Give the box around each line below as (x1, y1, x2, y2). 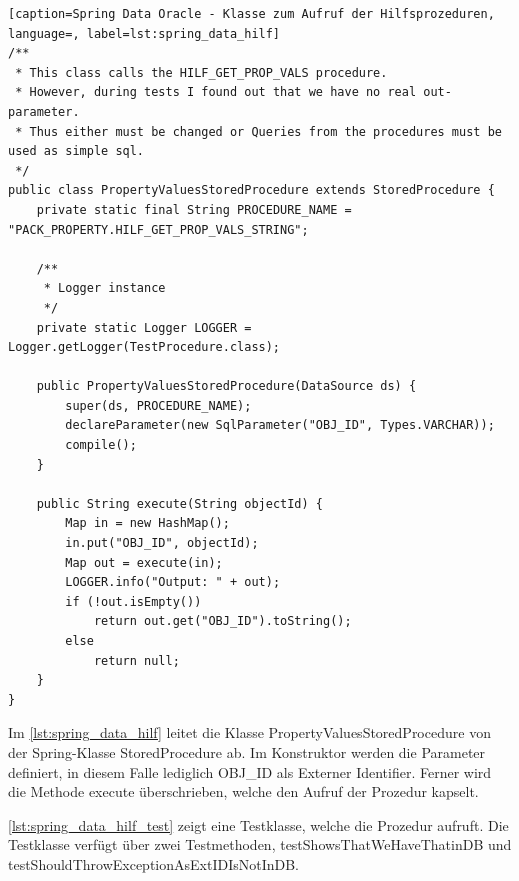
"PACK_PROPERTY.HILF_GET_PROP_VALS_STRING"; (8, 222, 309, 237)
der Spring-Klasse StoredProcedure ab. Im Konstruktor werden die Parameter (8, 741, 486, 762)
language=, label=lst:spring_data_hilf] (8, 26, 281, 41)
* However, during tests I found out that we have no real (15, 85, 417, 100)
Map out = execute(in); (65, 555, 223, 570)
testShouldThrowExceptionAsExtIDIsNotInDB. (8, 853, 300, 874)
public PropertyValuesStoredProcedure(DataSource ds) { (36, 379, 417, 394)
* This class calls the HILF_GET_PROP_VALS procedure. (15, 65, 388, 80)
